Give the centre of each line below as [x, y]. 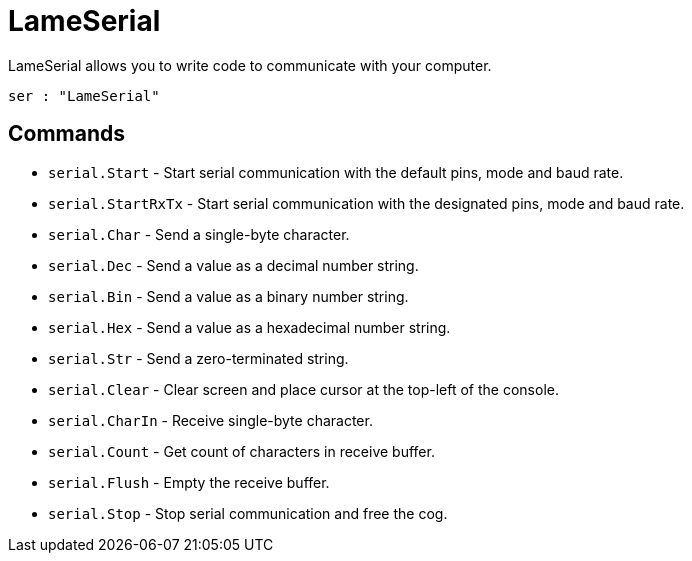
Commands [67, 134]
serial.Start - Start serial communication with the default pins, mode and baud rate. [336, 172]
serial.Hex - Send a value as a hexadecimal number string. [249, 327]
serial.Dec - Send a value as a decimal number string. [233, 265]
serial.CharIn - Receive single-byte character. [210, 420]
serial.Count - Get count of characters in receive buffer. [241, 451]
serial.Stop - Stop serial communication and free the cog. [248, 513]
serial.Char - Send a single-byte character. [199, 234]
